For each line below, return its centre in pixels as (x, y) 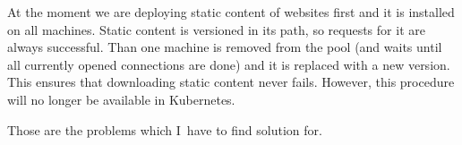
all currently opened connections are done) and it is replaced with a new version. (229, 64)
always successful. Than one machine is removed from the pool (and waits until (225, 47)
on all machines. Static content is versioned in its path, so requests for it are (216, 29)
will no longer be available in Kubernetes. (121, 99)
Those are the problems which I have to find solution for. (165, 129)
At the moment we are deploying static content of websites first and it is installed (231, 12)
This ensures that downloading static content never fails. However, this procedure (231, 82)
